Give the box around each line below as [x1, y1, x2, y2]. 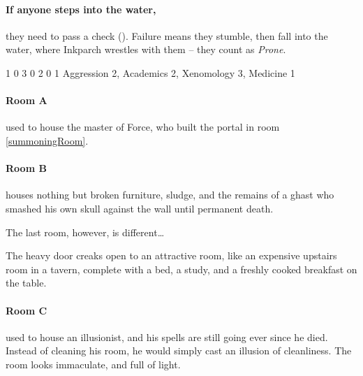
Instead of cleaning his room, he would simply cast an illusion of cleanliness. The [6, 343, 352, 358]
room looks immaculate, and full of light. [6, 356, 181, 371]
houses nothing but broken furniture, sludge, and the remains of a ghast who [6, 187, 334, 202]
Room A [6, 93, 47, 108]
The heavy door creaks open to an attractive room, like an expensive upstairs [6, 248, 337, 263]
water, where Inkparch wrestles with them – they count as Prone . [6, 42, 286, 57]
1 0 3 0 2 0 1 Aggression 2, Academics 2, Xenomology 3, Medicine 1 [6, 65, 295, 80]
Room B [6, 161, 47, 175]
